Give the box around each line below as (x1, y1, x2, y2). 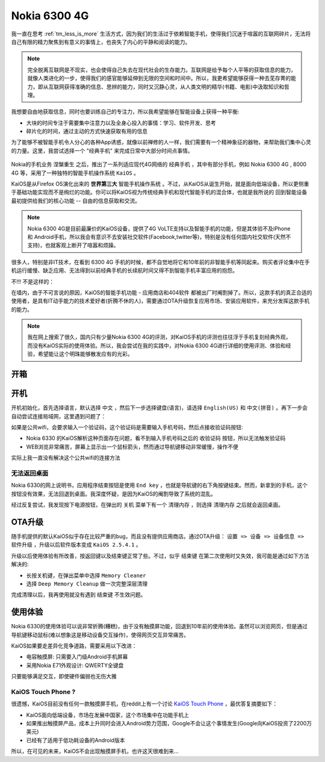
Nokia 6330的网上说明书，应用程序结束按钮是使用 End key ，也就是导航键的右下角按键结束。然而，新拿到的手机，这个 (11, 482, 308, 489)
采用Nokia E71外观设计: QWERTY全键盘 (26, 661, 124, 669)
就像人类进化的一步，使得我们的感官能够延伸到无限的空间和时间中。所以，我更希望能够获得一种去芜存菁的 (27, 75, 291, 82)
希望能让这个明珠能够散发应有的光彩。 (37, 350, 133, 358)
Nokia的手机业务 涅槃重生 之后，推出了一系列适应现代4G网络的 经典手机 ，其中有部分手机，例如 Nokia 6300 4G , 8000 (11, 161, 307, 168)
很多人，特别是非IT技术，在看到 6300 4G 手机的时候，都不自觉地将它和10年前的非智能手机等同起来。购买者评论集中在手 (11, 258, 310, 265)
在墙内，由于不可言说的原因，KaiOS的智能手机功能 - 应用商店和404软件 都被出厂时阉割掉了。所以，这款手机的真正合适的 (11, 289, 312, 296)
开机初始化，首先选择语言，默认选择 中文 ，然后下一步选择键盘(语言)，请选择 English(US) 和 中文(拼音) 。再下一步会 (11, 404, 308, 412)
